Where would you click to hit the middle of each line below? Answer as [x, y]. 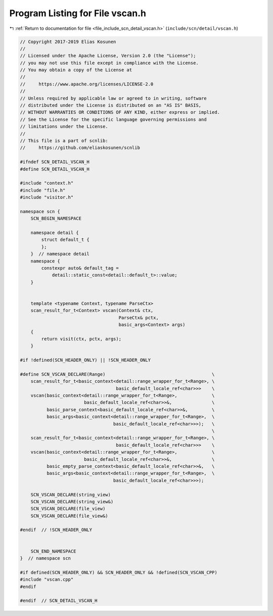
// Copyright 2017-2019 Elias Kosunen [68, 41]
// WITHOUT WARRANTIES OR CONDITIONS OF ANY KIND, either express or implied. [120, 112]
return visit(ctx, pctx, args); [81, 339]
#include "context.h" [47, 183]
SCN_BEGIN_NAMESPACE [56, 218]
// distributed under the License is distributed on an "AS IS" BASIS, [111, 105]
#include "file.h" [43, 190]
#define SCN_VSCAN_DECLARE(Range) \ [117, 374]
